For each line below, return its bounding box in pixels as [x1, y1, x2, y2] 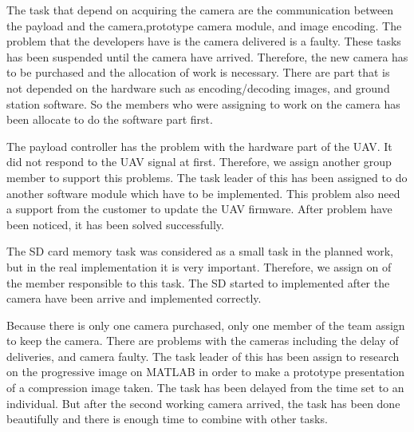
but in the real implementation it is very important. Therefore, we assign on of [6, 258, 392, 275]
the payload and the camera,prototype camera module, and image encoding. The [6, 17, 402, 34]
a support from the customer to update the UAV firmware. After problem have [6, 200, 392, 217]
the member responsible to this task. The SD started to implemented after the [6, 274, 390, 291]
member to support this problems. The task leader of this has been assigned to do [6, 168, 408, 185]
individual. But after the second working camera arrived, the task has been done [6, 394, 400, 411]
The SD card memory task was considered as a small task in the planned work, [6, 243, 393, 260]
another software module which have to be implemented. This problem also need [6, 184, 400, 201]
